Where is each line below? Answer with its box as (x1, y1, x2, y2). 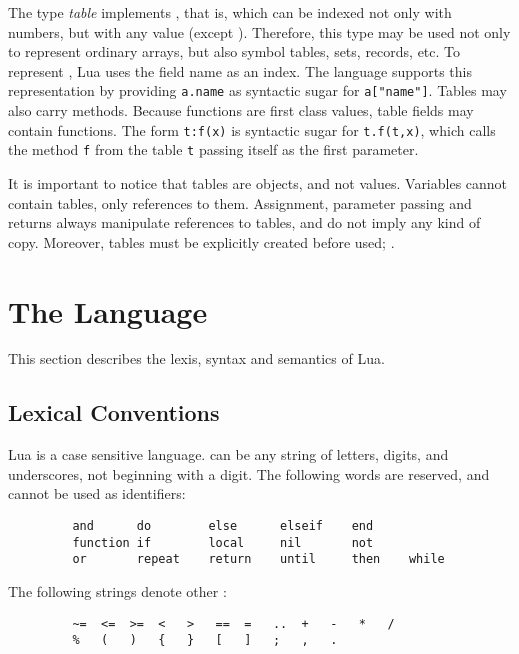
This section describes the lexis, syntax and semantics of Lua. (8, 348, 385, 369)
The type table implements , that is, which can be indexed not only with (8, 2, 452, 22)
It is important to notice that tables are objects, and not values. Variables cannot (8, 172, 508, 193)
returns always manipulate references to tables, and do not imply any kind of (8, 212, 481, 233)
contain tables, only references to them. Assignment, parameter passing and (8, 192, 472, 213)
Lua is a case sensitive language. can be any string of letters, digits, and (8, 444, 449, 465)
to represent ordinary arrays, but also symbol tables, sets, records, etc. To (8, 41, 461, 62)
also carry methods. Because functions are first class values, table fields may (8, 100, 474, 121)
